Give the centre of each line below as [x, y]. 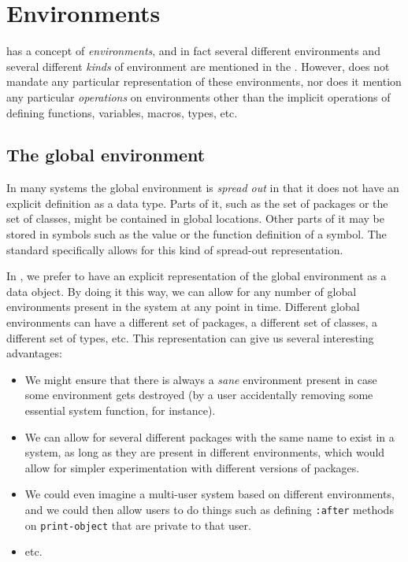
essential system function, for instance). [120, 410]
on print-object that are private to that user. [138, 525]
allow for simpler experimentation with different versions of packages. [192, 467]
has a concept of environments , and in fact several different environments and [193, 51]
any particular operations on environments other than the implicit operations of [198, 96]
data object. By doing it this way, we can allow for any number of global [182, 291]
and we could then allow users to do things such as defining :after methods [209, 509]
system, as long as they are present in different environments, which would [205, 452]
